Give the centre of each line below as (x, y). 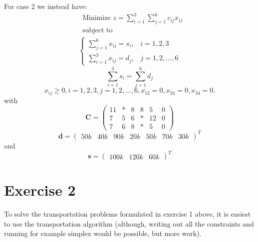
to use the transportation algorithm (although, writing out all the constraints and (129, 223)
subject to (98, 30)
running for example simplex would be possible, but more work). (103, 233)
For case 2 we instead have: (46, 6)
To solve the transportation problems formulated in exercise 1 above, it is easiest (128, 214)
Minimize (97, 18)
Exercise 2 (40, 190)
